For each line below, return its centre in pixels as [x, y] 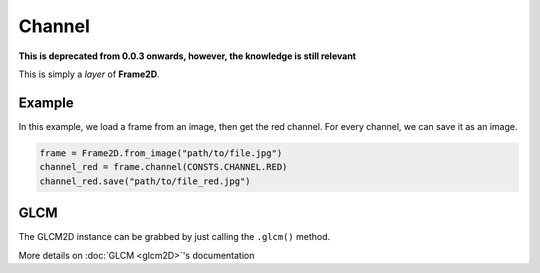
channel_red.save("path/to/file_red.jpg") [145, 181]
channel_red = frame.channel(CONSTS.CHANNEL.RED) [163, 167]
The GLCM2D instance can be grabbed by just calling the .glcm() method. [174, 237]
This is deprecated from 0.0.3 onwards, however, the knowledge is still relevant [187, 56]
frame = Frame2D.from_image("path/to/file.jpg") [161, 153]
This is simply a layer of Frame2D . [89, 74]
